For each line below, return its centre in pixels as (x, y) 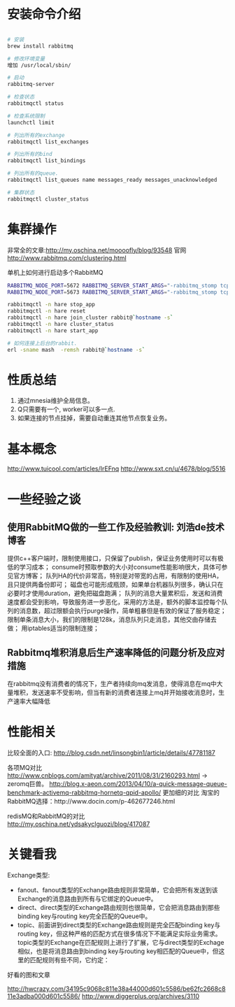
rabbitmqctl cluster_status (48, 199)
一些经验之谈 (44, 499)
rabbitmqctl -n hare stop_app (51, 305)
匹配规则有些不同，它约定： (70, 960)
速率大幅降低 (31, 701)
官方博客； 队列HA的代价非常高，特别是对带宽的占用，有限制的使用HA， (118, 576)
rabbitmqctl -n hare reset (47, 311)
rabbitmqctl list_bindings (47, 161)
